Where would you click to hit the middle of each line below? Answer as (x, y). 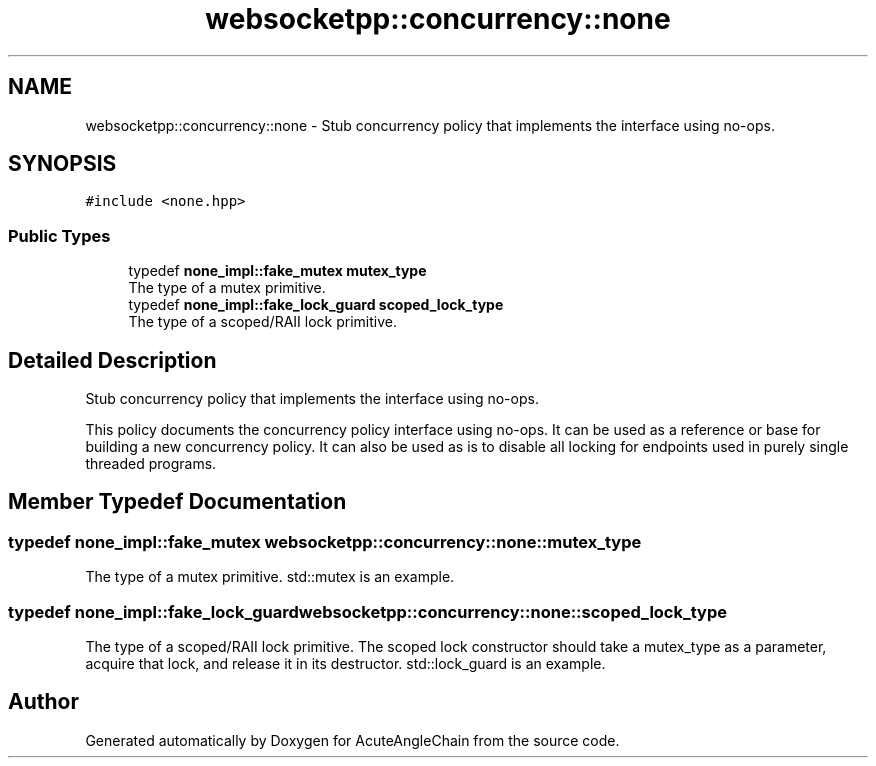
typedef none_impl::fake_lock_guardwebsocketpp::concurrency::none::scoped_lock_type (368, 611)
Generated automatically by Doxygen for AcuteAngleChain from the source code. (352, 740)
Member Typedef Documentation (177, 502)
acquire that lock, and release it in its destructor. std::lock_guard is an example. (345, 663)
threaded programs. (151, 464)
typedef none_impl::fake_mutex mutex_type (277, 271)
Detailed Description (112, 360)
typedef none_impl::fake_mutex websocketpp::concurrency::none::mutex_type (325, 541)
